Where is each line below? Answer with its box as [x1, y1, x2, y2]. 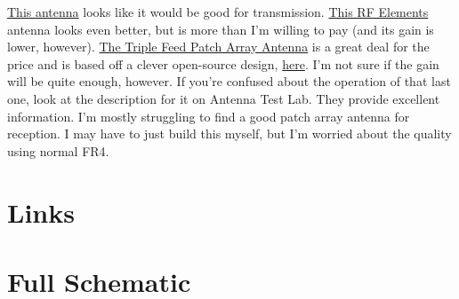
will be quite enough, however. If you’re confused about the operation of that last [7, 72, 451, 90]
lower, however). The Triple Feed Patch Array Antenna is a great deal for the [7, 37, 430, 56]
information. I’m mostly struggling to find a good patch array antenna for [7, 106, 410, 125]
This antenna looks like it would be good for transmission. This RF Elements [7, 3, 429, 20]
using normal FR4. [7, 141, 109, 160]
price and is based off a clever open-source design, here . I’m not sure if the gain [7, 54, 439, 73]
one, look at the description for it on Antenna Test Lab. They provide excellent [7, 89, 440, 107]
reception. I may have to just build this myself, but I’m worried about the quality [7, 124, 452, 143]
